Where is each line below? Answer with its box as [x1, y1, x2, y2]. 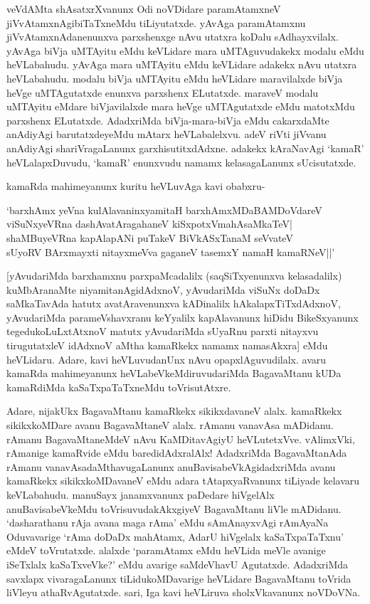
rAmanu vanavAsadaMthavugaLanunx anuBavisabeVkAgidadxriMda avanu [6, 459, 336, 474]
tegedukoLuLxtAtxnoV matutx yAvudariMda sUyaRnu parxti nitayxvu [6, 324, 319, 339]
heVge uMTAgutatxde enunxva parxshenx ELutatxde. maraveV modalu [6, 85, 319, 100]
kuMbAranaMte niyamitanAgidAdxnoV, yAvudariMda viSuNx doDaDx [6, 282, 320, 297]
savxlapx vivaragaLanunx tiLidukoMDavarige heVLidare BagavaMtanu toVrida [6, 571, 351, 586]
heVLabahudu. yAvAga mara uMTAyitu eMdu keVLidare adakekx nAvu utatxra [6, 57, 357, 72]
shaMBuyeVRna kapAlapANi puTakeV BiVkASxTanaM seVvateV [6, 230, 293, 245]
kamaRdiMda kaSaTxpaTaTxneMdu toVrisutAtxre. [6, 379, 231, 394]
